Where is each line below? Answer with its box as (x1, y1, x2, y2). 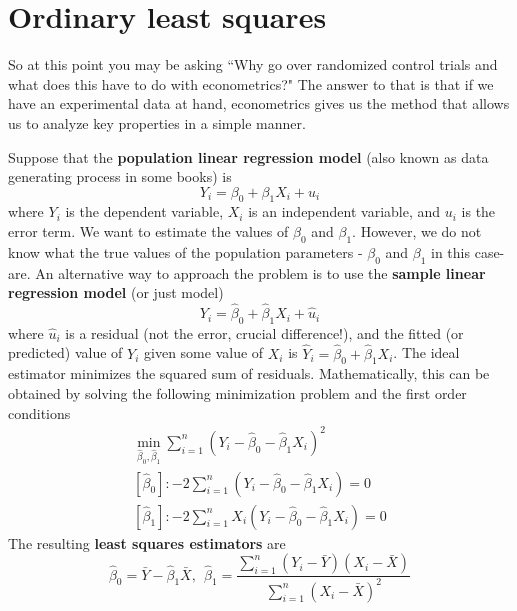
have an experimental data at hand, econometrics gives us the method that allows (8, 93, 510, 114)
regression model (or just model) (8, 282, 224, 303)
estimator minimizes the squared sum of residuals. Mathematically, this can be (8, 363, 490, 384)
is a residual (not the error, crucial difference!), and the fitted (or (65, 322, 464, 343)
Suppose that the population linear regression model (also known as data (8, 146, 489, 167)
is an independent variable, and (248, 201, 441, 222)
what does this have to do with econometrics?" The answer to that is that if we (8, 73, 494, 94)
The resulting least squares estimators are (8, 532, 286, 553)
